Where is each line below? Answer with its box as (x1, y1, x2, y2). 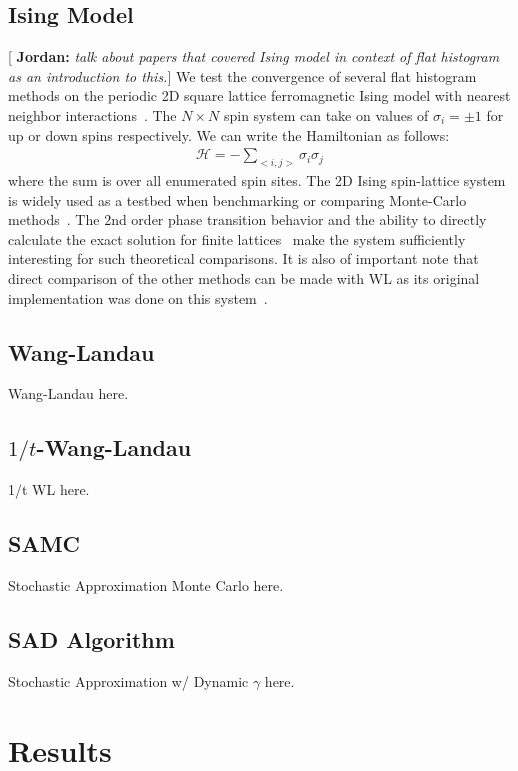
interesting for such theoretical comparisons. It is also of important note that (8, 248, 479, 269)
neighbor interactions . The (8, 104, 177, 125)
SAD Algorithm (8, 623, 175, 654)
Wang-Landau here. (8, 383, 129, 404)
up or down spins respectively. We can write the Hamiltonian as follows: (8, 124, 450, 145)
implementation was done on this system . (8, 287, 268, 308)
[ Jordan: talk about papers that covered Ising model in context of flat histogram (8, 46, 500, 67)
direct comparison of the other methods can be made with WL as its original (8, 267, 480, 288)
